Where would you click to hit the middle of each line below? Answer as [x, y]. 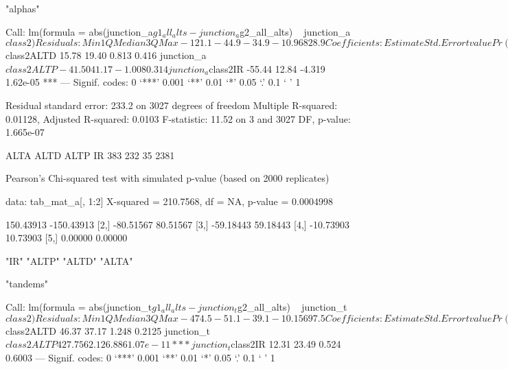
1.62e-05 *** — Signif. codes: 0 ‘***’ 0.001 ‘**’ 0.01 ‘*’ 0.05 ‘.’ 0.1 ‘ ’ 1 [153, 82]
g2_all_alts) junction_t [292, 306]
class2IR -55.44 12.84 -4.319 [267, 68]
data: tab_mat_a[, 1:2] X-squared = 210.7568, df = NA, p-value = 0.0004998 [169, 201]
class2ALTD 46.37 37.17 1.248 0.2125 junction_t [108, 330]
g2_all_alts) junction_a [295, 31]
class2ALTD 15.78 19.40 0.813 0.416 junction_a [106, 55]
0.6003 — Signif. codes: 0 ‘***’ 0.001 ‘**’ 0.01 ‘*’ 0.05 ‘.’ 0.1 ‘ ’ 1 [140, 357]
